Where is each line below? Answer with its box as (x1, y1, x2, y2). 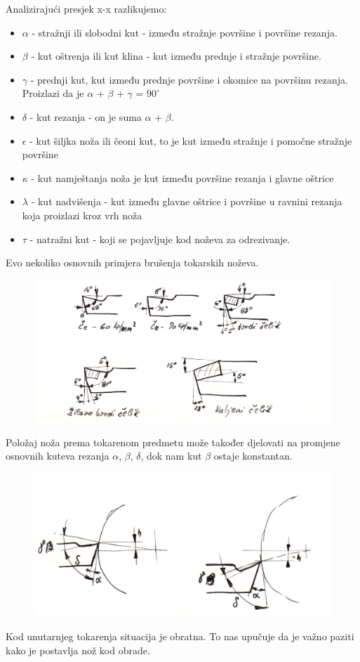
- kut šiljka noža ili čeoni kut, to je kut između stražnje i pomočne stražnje (29, 133, 352, 148)
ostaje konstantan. (213, 448, 293, 463)
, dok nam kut (140, 448, 202, 463)
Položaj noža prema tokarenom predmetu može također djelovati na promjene (6, 434, 340, 449)
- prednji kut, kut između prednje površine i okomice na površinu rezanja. (30, 72, 349, 86)
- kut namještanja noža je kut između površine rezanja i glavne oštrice (31, 170, 334, 185)
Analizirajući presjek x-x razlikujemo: (6, 1, 167, 15)
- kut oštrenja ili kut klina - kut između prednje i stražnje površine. (31, 48, 321, 63)
